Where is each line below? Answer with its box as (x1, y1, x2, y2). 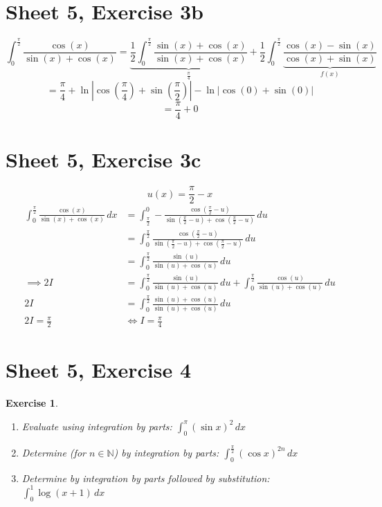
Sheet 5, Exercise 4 (6, 356, 192, 384)
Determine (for (21, 445, 86, 459)
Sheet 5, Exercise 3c (6, 145, 201, 174)
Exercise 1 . (6, 396, 58, 410)
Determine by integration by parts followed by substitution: (21, 470, 270, 485)
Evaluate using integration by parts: (21, 418, 172, 433)
